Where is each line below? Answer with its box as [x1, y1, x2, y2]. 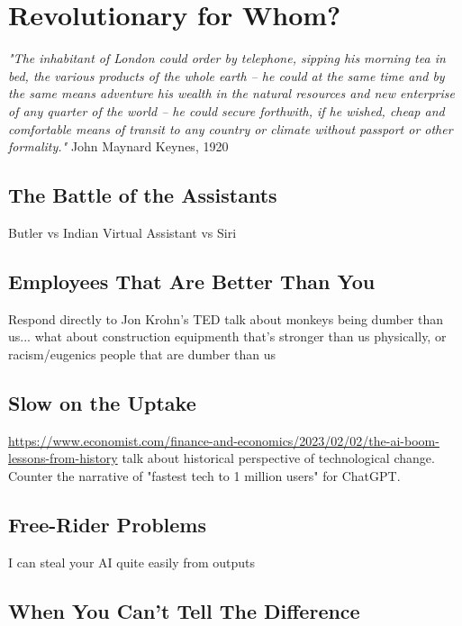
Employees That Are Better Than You [8, 267, 376, 295]
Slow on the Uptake [8, 388, 196, 416]
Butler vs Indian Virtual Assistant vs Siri [8, 222, 237, 241]
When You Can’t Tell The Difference [8, 596, 360, 624]
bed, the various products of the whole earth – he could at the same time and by [8, 66, 445, 85]
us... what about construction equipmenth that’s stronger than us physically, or [8, 327, 447, 346]
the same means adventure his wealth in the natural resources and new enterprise [8, 84, 455, 103]
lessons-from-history [8, 449, 118, 467]
